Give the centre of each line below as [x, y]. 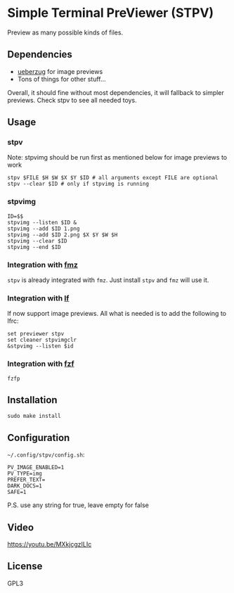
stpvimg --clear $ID [38, 241]
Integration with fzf [41, 364]
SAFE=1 [17, 492]
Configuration [39, 438]
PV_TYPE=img [25, 474]
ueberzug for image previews [60, 71]
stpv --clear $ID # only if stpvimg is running [78, 184]
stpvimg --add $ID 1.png [44, 229]
